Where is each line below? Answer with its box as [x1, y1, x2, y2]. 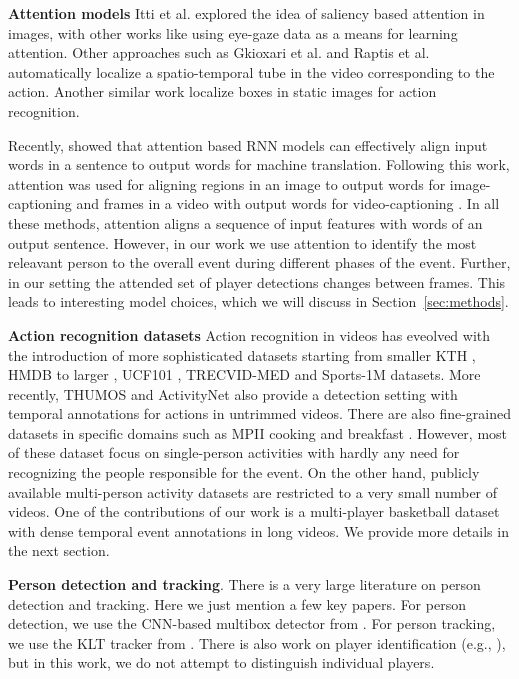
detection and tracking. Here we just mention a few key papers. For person [8, 593, 466, 614]
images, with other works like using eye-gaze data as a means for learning [8, 22, 458, 43]
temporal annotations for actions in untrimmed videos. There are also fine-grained [8, 403, 512, 424]
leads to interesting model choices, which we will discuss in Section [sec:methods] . [8, 291, 509, 312]
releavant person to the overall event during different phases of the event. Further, [8, 252, 511, 273]
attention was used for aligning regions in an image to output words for [8, 173, 446, 194]
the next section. [8, 540, 110, 561]
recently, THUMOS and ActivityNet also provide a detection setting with [8, 383, 458, 404]
